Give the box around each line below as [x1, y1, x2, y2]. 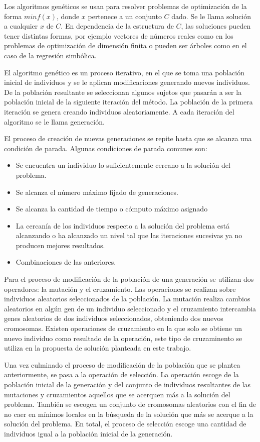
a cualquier [4, 21, 38, 31]
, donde [57, 11, 80, 21]
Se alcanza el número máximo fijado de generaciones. [16, 186, 178, 197]
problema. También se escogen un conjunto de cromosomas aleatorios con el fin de [4, 399, 256, 409]
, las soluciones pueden [181, 21, 251, 31]
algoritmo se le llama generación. [4, 116, 105, 127]
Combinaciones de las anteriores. [16, 257, 116, 267]
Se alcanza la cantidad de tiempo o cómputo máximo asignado [16, 203, 208, 214]
